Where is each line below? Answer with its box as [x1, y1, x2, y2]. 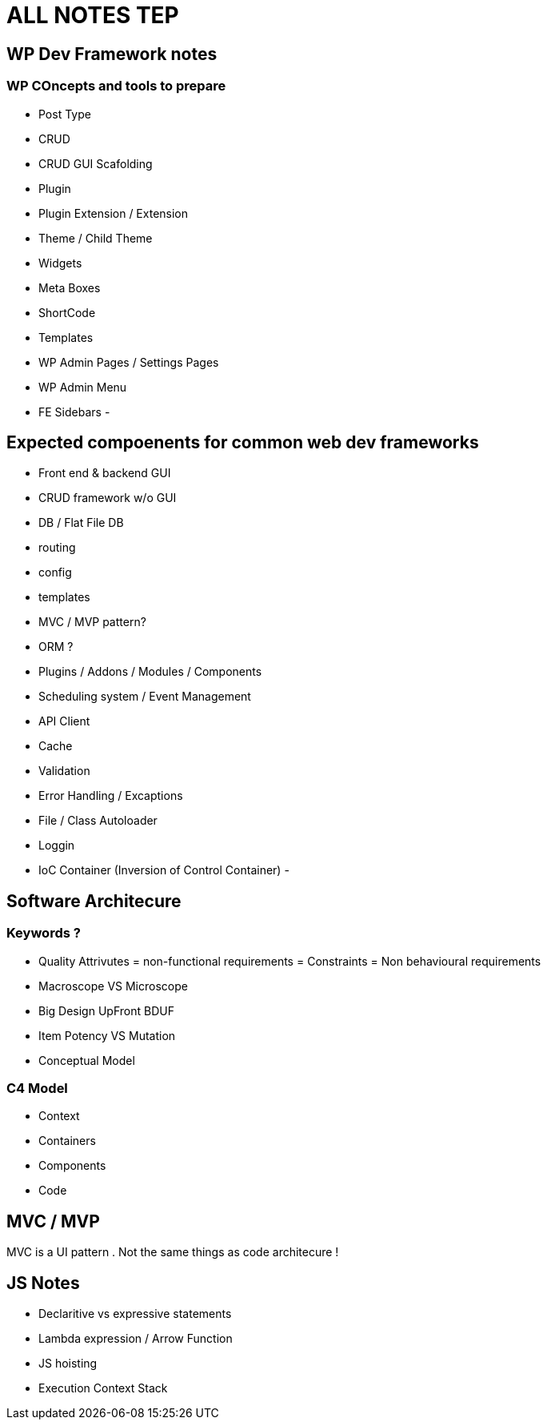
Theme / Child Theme [38, 231, 153, 245]
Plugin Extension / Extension [38, 206, 189, 220]
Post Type [38, 106, 91, 121]
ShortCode [38, 305, 96, 319]
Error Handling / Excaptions [38, 789, 183, 803]
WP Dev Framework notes [6, 43, 218, 64]
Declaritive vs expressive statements [38, 1307, 232, 1321]
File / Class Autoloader [38, 813, 158, 828]
